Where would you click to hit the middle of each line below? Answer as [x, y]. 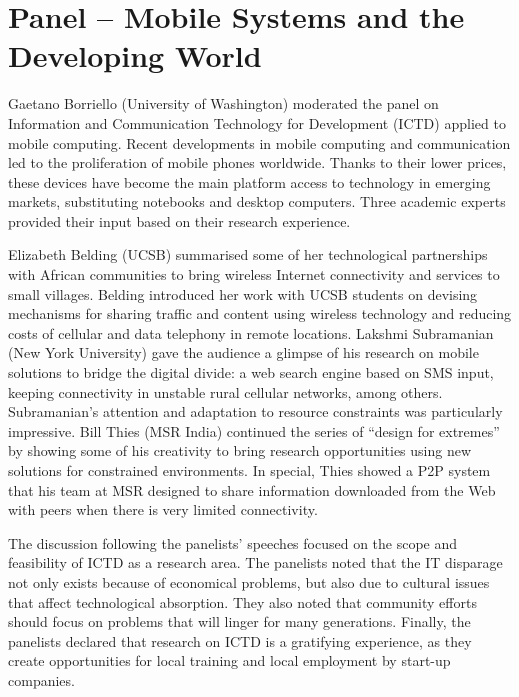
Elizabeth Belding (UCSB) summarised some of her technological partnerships [248, 254]
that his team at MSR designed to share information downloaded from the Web [252, 489]
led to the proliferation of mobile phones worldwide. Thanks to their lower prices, [257, 162]
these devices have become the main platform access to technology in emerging [249, 181]
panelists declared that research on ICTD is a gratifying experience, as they [240, 640]
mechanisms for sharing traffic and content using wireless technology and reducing [260, 313]
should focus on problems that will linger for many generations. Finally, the [239, 621]
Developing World [135, 55]
